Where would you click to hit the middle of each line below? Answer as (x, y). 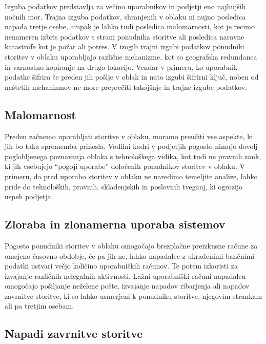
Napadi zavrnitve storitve (74, 333)
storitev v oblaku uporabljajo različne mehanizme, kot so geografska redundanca (131, 56)
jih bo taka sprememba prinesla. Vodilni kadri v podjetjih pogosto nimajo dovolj (131, 146)
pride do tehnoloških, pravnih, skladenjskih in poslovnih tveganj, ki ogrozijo (124, 186)
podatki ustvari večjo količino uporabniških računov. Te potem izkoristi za (121, 266)
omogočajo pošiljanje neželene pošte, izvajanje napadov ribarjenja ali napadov (127, 286)
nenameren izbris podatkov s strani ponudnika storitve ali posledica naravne (125, 36)
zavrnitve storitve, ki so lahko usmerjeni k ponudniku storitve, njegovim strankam (134, 295)
